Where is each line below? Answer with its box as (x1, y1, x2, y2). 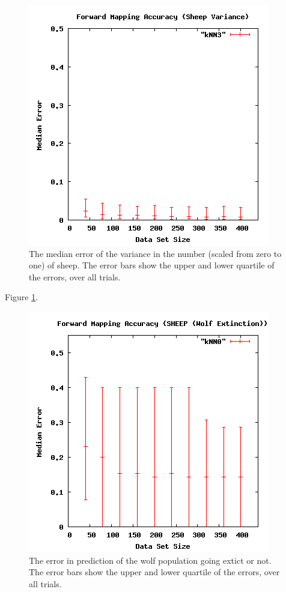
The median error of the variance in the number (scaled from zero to (29, 247, 282, 259)
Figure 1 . (5, 291, 38, 303)
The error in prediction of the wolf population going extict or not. (29, 554, 272, 566)
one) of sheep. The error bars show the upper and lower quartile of (29, 259, 275, 271)
